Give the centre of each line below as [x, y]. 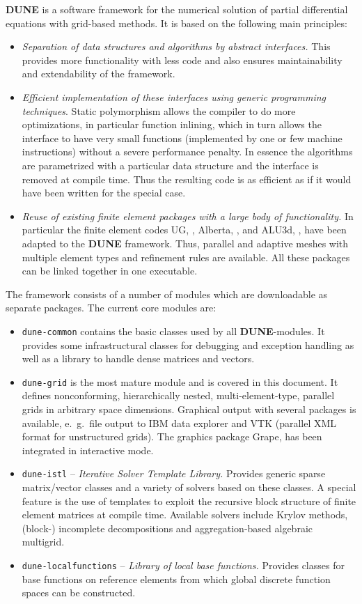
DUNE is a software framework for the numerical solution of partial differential [177, 9]
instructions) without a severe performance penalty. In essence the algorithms [187, 152]
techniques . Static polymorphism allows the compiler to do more [159, 110]
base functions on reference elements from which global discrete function [176, 579]
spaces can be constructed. [79, 593]
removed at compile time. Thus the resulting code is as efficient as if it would [187, 179]
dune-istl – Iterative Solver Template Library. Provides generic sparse [174, 473]
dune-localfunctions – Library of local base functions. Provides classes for [183, 565]
